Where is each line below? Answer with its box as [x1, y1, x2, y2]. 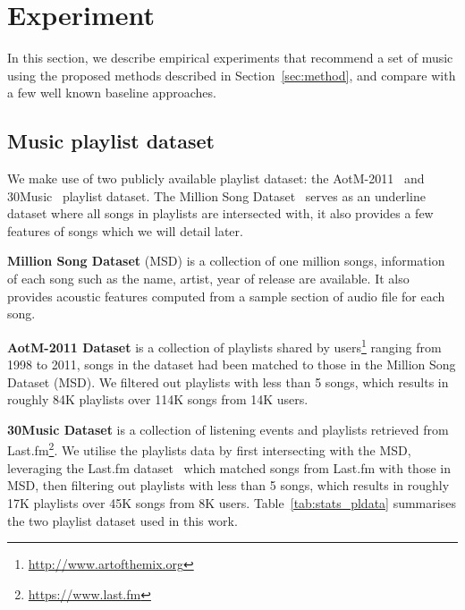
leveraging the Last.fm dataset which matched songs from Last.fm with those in [7, 458, 451, 477]
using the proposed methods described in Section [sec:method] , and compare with [7, 65, 456, 84]
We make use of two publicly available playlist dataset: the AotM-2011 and [7, 169, 425, 188]
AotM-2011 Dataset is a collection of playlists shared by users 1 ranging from [7, 335, 442, 356]
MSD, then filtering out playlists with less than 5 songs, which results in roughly [7, 476, 450, 495]
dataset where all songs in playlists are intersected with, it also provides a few [7, 204, 434, 223]
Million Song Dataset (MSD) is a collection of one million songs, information [7, 251, 445, 270]
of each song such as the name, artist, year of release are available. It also [7, 269, 410, 288]
